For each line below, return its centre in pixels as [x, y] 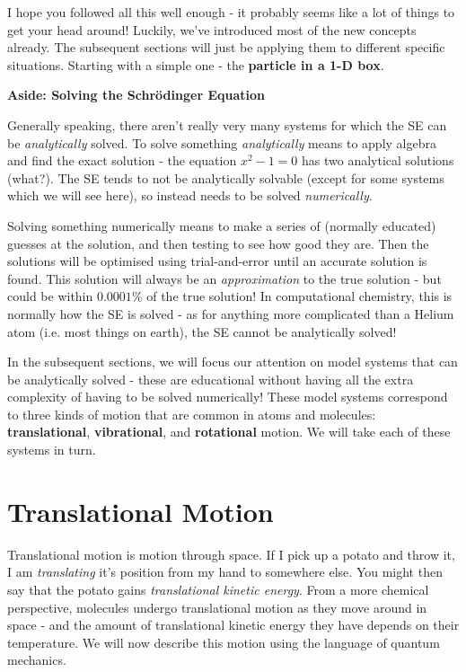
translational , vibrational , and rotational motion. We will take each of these [229, 432]
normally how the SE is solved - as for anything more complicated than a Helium [231, 313]
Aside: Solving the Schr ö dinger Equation [136, 95]
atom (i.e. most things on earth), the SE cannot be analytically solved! [202, 331]
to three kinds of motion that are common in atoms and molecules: [192, 414]
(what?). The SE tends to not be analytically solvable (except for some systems [226, 177]
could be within [50, 296]
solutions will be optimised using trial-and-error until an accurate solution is [217, 261]
